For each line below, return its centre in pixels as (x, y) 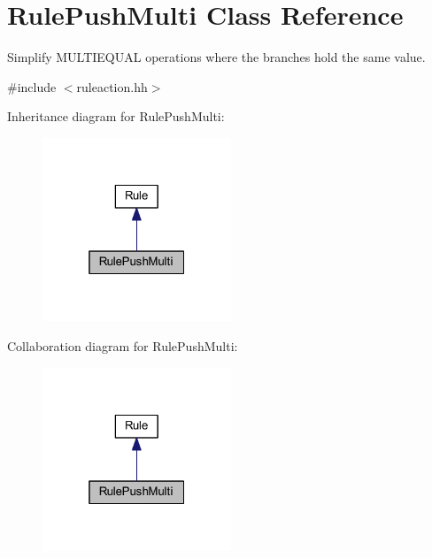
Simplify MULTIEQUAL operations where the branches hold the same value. (216, 57)
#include (32, 86)
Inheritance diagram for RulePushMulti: (116, 116)
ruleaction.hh (112, 86)
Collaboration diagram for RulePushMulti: (123, 346)
